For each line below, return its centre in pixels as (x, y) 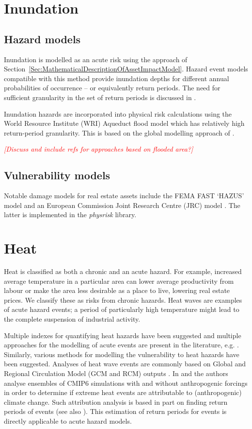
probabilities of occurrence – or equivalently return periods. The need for (112, 88)
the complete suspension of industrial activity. (72, 319)
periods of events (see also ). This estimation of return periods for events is (115, 411)
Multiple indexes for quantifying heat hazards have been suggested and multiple (123, 335)
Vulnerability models (57, 175)
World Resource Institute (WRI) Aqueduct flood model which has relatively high (124, 123)
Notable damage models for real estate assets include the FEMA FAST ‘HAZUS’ (124, 196)
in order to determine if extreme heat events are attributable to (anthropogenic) (123, 392)
